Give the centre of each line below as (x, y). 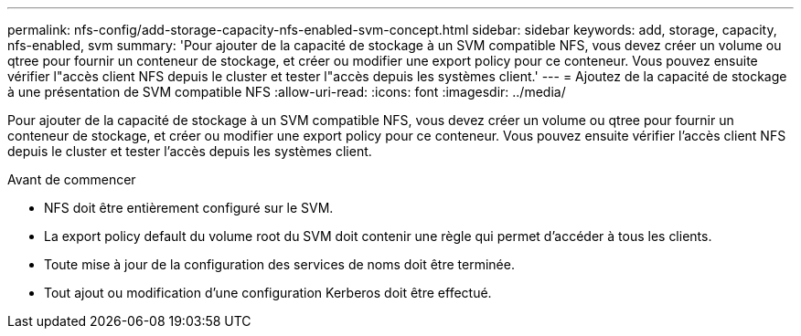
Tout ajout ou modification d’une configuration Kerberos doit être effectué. (268, 293)
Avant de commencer (72, 179)
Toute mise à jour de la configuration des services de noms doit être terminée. (279, 264)
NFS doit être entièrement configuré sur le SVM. (189, 208)
